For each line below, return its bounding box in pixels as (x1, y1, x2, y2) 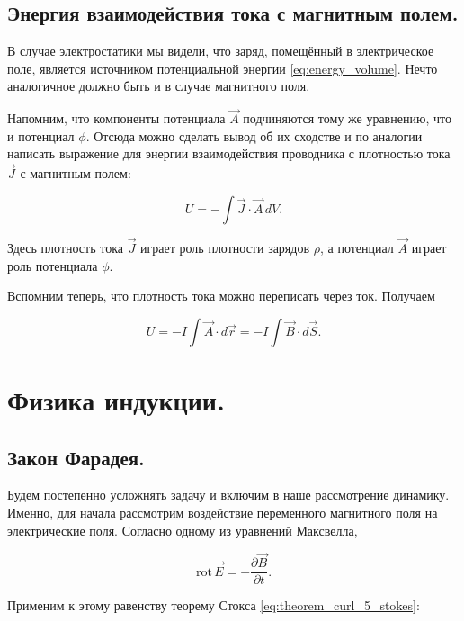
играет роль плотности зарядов (140, 238, 310, 257)
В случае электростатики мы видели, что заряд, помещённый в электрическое (7, 41, 434, 60)
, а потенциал (319, 238, 394, 257)
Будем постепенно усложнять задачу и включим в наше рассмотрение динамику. (7, 485, 450, 504)
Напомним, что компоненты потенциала (7, 109, 226, 128)
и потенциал (7, 126, 75, 145)
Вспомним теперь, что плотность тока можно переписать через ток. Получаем (7, 286, 435, 305)
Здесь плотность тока (7, 238, 123, 257)
